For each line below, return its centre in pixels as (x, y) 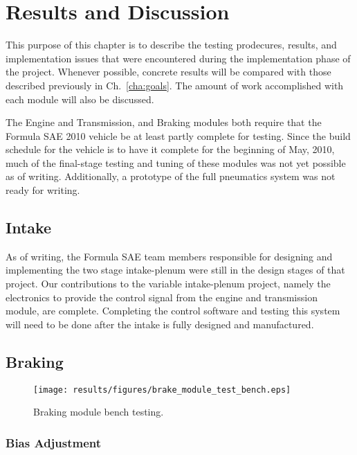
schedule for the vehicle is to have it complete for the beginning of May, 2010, (170, 149)
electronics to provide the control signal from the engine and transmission (162, 297)
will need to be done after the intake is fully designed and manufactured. (160, 324)
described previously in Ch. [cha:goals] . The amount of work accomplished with (175, 85)
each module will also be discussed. (80, 99)
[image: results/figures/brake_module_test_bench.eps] (162, 390)
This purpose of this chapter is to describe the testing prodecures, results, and (171, 45)
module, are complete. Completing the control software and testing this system (173, 311)
